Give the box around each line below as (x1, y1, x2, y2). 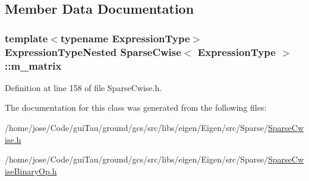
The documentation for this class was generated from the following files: (5, 101, 267, 114)
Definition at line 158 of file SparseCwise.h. (5, 81, 162, 93)
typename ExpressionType (60, 30, 190, 45)
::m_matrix (5, 58, 62, 73)
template (5, 30, 48, 45)
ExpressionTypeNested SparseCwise (5, 44, 181, 59)
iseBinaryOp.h (5, 164, 57, 177)
